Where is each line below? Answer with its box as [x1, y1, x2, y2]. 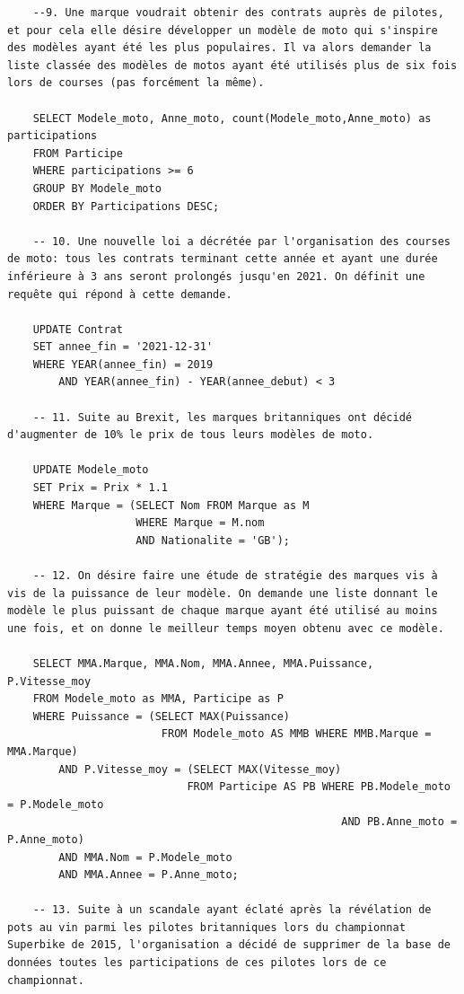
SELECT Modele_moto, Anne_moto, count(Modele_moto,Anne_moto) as [32, 111, 432, 125]
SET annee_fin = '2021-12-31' [32, 340, 214, 354]
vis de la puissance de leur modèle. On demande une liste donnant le [7, 586, 438, 600]
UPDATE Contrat [32, 322, 123, 336]
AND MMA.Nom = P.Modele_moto [58, 850, 232, 864]
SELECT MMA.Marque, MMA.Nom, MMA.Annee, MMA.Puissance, [32, 656, 374, 670]
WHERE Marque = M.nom [136, 516, 265, 530]
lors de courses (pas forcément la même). [7, 76, 265, 90]
